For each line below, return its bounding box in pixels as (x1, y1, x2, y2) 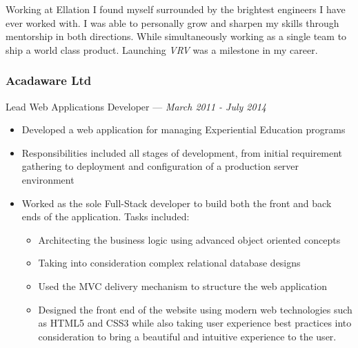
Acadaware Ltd (6, 72, 92, 89)
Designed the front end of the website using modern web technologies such (38, 302, 352, 316)
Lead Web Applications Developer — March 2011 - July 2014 (6, 99, 266, 113)
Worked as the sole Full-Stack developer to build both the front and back (21, 195, 332, 210)
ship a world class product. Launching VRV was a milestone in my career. (6, 42, 318, 57)
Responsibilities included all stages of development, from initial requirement (21, 145, 343, 159)
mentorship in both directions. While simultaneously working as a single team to (6, 29, 347, 43)
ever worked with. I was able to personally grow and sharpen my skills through (6, 15, 339, 30)
